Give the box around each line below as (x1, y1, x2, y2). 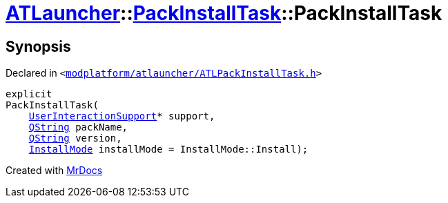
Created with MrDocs (6, 164, 103, 177)
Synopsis (6, 37, 71, 55)
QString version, (28, 133, 122, 144)
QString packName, (28, 122, 128, 133)
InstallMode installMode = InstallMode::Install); (28, 144, 309, 155)
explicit (6, 88, 52, 100)
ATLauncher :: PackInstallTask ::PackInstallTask (6, 1, 442, 25)
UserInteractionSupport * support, (28, 110, 215, 122)
